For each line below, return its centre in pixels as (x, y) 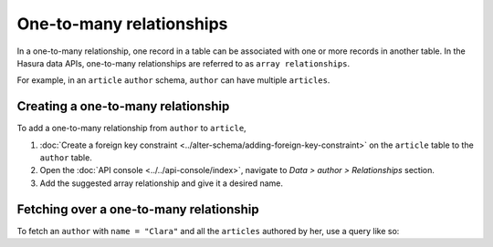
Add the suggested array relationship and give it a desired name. (161, 183)
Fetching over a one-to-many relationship (138, 209)
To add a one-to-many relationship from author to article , (131, 129)
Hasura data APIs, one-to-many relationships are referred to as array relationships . (184, 63)
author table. (66, 158)
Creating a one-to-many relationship (123, 106)
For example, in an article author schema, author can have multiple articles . (173, 80)
